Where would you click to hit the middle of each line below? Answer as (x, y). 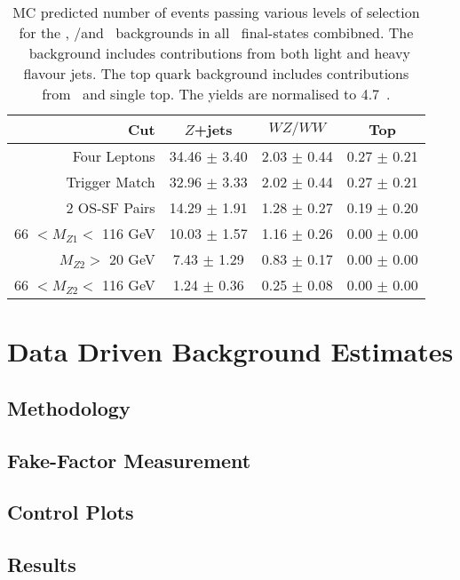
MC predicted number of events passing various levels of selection (216, 12)
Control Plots (71, 512)
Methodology (69, 407)
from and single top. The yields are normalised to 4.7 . (216, 94)
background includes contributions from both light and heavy (219, 53)
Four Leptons (114, 156)
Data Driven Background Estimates (230, 351)
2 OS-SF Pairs (111, 207)
